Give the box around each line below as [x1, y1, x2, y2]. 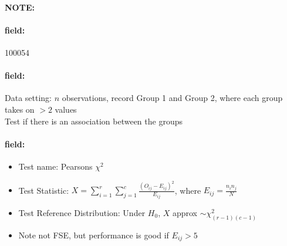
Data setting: [5, 92, 52, 104]
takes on [5, 103, 35, 115]
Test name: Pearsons [18, 160, 93, 172]
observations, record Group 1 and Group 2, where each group [62, 92, 283, 104]
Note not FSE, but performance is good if [18, 228, 169, 241]
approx [172, 206, 197, 218]
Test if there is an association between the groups [5, 114, 183, 127]
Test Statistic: [18, 184, 69, 196]
